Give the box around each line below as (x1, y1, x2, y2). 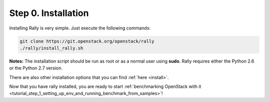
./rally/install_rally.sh (19, 45, 83, 51)
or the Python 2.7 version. (9, 65, 62, 71)
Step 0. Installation (9, 7, 89, 18)
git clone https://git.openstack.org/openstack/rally (19, 38, 154, 44)
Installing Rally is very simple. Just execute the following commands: (9, 25, 151, 31)
